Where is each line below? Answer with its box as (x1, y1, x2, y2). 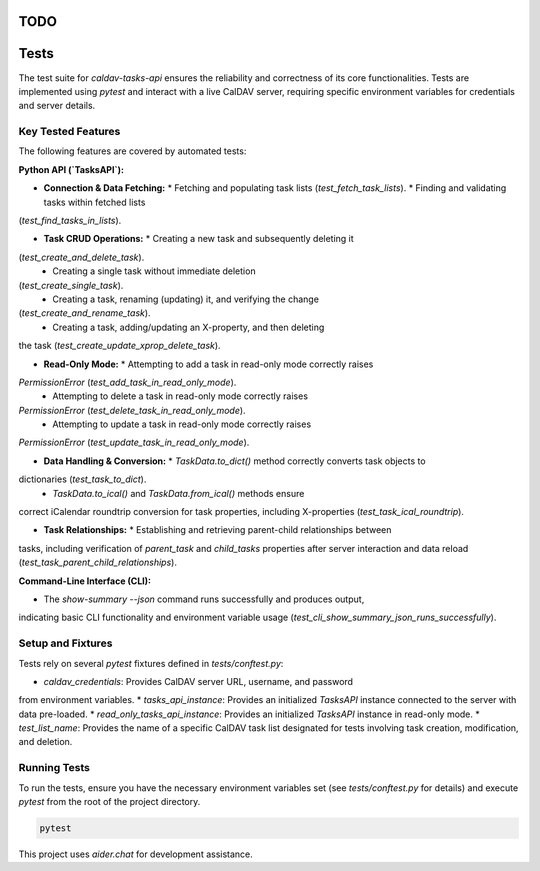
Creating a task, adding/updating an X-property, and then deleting (52, 321, 325, 333)
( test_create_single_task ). (18, 279, 124, 291)
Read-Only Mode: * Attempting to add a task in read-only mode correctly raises (43, 358, 374, 370)
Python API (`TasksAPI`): (18, 163, 125, 175)
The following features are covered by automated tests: (18, 145, 247, 157)
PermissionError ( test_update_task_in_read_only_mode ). (18, 436, 250, 449)
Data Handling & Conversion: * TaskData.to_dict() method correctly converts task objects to (43, 455, 426, 467)
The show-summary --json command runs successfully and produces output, (43, 593, 365, 605)
